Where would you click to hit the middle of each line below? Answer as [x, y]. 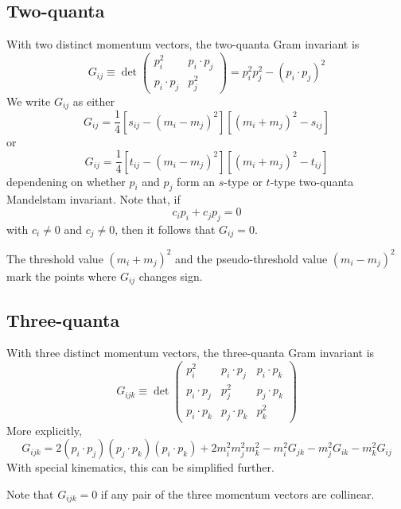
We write [29, 101]
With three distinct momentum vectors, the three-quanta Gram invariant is [191, 353]
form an [196, 181]
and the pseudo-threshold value [251, 258]
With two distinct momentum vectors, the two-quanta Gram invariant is [183, 44]
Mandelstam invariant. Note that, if [93, 199]
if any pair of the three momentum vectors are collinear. [237, 494]
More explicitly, [44, 430]
